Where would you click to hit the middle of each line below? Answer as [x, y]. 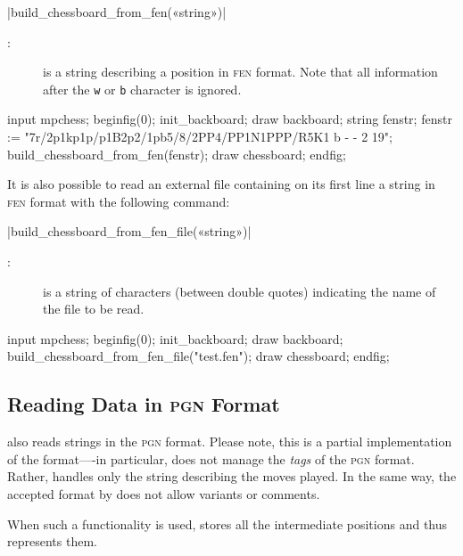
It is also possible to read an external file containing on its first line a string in [221, 184]
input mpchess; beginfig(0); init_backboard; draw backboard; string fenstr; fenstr [230, 119]
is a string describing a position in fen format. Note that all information [240, 72]
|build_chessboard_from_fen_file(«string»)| [129, 231]
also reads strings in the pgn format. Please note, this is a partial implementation [230, 442]
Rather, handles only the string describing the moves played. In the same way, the [232, 476]
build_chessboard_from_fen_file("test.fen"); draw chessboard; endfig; [198, 356]
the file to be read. [94, 309]
